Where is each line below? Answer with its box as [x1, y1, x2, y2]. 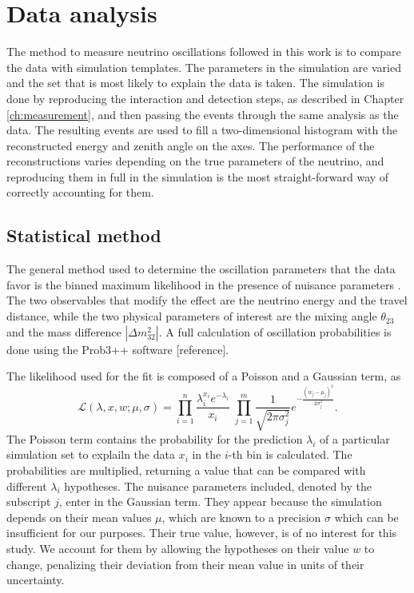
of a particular [320, 430, 390, 447]
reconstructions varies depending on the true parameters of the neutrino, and [6, 153, 384, 169]
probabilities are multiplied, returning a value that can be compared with [6, 462, 366, 479]
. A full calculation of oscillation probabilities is [158, 323, 392, 340]
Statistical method [6, 223, 161, 248]
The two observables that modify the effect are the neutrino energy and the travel [6, 292, 408, 308]
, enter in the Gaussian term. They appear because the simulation [58, 493, 382, 510]
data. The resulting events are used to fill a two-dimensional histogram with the [6, 121, 398, 138]
